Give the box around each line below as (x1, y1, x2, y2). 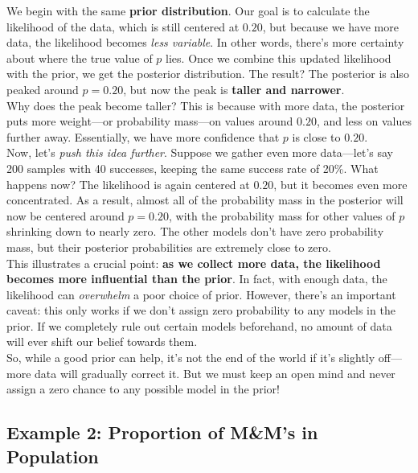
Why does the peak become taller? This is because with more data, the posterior (6, 97, 405, 113)
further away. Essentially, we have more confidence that (6, 128, 280, 145)
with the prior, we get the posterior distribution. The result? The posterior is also (6, 65, 409, 82)
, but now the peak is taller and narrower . (123, 80, 345, 97)
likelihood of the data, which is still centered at (6, 18, 240, 35)
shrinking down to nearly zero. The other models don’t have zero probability (6, 223, 384, 240)
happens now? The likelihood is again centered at (6, 175, 250, 192)
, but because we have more (262, 18, 399, 35)
